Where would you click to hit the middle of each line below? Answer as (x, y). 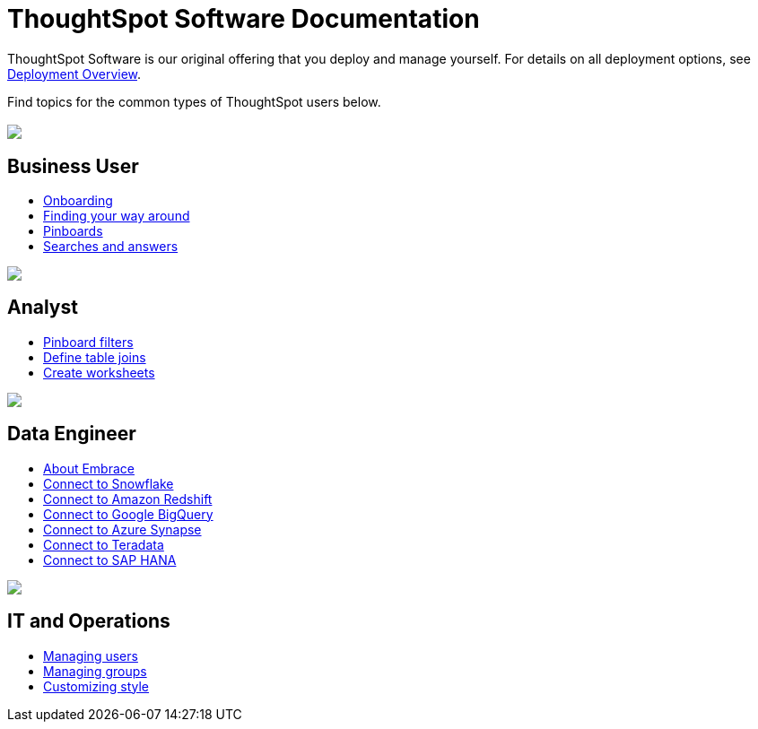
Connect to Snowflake (109, 483)
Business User (73, 166)
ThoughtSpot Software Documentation (244, 19)
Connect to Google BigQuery (128, 514)
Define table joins (95, 357)
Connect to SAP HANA (110, 560)
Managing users (91, 655)
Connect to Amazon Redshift (128, 499)
